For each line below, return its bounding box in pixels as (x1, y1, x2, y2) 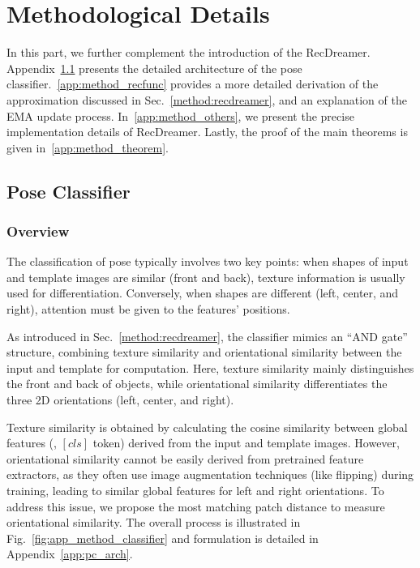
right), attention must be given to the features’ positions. (6, 301, 290, 318)
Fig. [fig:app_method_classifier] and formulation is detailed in (6, 529, 319, 546)
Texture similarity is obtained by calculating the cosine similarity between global (6, 418, 408, 435)
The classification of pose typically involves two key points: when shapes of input (6, 253, 409, 270)
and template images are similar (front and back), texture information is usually (6, 268, 405, 285)
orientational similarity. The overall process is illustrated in (6, 514, 301, 531)
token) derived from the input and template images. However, (92, 434, 400, 451)
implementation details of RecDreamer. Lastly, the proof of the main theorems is (6, 123, 408, 140)
